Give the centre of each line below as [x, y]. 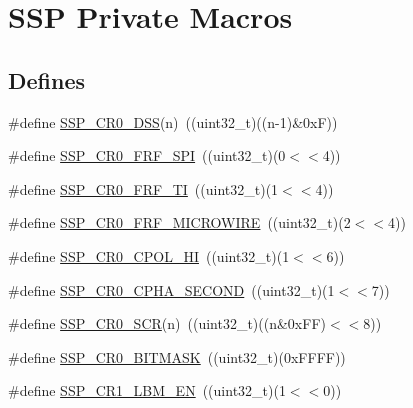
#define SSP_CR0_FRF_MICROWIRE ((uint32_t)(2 [179, 222]
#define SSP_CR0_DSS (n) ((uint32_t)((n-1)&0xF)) [173, 121]
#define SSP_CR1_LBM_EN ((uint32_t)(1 [147, 390]
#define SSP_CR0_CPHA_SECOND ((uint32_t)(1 [171, 289]
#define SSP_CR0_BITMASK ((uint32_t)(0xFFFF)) [177, 356]
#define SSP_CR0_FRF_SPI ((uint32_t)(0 [147, 155]
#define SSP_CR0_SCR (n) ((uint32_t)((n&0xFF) [167, 323]
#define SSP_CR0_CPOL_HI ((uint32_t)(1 [149, 255]
